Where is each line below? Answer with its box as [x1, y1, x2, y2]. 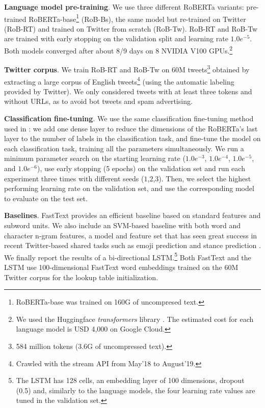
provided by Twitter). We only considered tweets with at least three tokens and [4, 86, 252, 96]
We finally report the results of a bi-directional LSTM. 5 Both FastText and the [4, 250, 251, 262]
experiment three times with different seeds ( [4, 173, 144, 183]
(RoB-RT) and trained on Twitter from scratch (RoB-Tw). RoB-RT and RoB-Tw [4, 23, 258, 34]
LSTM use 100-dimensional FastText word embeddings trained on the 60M [4, 261, 238, 272]
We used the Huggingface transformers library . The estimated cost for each [16, 313, 254, 324]
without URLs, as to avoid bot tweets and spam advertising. [4, 96, 193, 106]
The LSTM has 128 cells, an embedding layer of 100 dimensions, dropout [16, 375, 245, 386]
